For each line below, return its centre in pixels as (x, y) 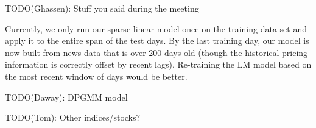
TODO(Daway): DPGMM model (66, 97)
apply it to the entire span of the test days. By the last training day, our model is (157, 41)
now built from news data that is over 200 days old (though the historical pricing (156, 52)
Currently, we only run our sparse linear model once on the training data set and (156, 28)
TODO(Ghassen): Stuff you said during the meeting (102, 8)
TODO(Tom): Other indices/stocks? (73, 117)
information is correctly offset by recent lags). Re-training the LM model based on (158, 64)
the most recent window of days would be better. (96, 76)
